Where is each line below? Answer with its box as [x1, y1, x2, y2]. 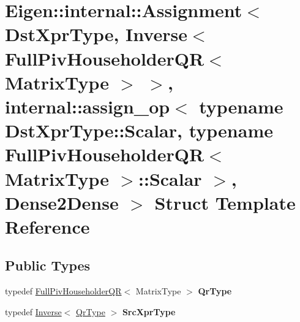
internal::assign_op [5, 93, 170, 118]
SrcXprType [122, 305, 176, 318]
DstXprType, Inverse [5, 21, 187, 47]
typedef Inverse [5, 305, 62, 318]
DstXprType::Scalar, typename [5, 118, 273, 143]
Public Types [5, 256, 91, 275]
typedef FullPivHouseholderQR [5, 285, 122, 297]
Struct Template [154, 190, 296, 215]
